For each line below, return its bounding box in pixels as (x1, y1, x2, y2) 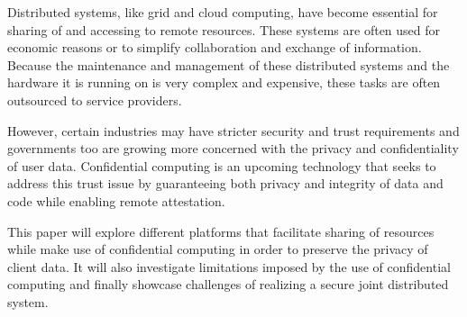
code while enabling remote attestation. (7, 191, 225, 210)
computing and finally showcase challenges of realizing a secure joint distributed (7, 275, 449, 294)
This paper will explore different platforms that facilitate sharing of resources (7, 222, 435, 240)
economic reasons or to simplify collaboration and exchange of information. (7, 38, 422, 57)
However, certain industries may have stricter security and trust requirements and (7, 121, 460, 140)
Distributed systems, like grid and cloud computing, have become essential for (7, 3, 438, 21)
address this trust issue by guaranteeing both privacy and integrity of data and (7, 174, 444, 193)
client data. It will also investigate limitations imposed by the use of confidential (7, 257, 451, 276)
